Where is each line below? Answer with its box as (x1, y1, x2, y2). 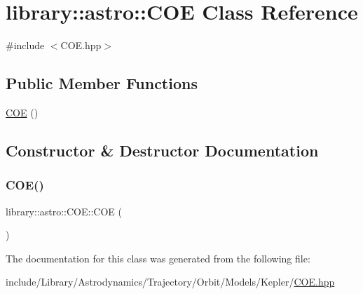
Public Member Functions (6, 72, 198, 94)
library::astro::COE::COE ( (6, 203, 122, 218)
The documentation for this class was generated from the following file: (6, 250, 310, 265)
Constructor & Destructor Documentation (6, 139, 319, 161)
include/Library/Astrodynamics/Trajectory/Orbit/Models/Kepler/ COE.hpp (6, 274, 335, 289)
